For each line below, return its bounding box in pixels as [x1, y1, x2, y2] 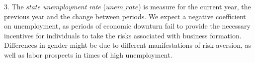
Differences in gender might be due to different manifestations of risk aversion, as [4, 40, 252, 50]
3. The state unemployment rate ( [4, 1, 106, 11]
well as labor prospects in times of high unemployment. [4, 49, 172, 60]
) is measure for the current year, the [138, 1, 251, 11]
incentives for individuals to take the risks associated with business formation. [4, 30, 242, 40]
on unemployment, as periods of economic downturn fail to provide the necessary [4, 21, 251, 31]
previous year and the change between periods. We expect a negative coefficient [4, 11, 246, 21]
